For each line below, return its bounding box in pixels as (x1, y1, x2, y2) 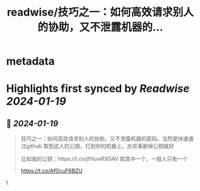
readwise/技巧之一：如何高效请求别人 (7, 5, 194, 19)
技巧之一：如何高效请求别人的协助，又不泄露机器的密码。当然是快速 (20, 135, 189, 143)
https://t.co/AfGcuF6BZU (20, 167, 82, 174)
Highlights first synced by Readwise (6, 82, 190, 96)
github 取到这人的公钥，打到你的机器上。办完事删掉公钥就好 (26, 143, 174, 150)
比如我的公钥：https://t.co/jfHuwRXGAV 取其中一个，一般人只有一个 (20, 155, 188, 162)
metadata (6, 54, 55, 68)
